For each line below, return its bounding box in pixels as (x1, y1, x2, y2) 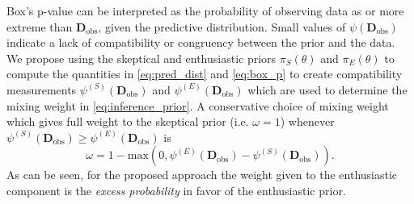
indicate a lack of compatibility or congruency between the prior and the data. (6, 34, 395, 51)
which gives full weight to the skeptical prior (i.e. (6, 113, 249, 130)
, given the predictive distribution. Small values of (98, 18, 346, 35)
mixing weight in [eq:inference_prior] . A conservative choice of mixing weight (6, 97, 389, 114)
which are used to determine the (247, 81, 408, 98)
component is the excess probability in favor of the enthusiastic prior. (6, 181, 346, 198)
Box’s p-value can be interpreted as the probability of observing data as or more (6, 2, 404, 19)
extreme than (6, 18, 73, 35)
